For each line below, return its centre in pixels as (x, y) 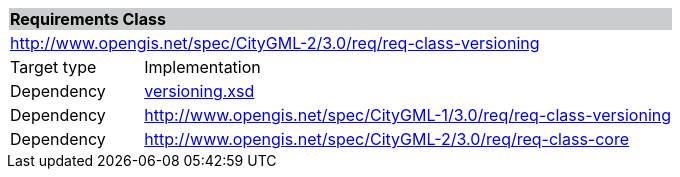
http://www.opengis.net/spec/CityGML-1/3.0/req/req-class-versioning (408, 115)
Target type (53, 67)
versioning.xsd (199, 91)
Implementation (202, 67)
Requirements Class (88, 19)
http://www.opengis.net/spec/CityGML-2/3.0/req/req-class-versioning (275, 43)
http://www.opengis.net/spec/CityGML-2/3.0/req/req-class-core (387, 139)
